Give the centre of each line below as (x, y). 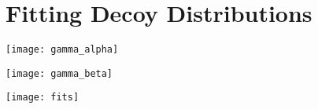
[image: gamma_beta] (59, 73)
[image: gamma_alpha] (62, 50)
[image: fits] (43, 98)
